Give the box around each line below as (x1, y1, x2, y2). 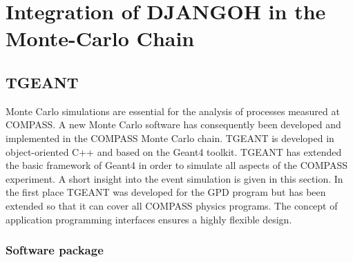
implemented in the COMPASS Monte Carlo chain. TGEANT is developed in (6, 130, 334, 145)
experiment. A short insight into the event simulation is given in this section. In (6, 171, 343, 185)
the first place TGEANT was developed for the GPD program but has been (6, 185, 326, 199)
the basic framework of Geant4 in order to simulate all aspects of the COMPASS (6, 158, 348, 172)
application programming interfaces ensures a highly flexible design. (6, 212, 292, 226)
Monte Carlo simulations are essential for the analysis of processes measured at (6, 103, 340, 118)
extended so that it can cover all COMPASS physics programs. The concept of (6, 198, 338, 212)
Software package (6, 241, 104, 259)
